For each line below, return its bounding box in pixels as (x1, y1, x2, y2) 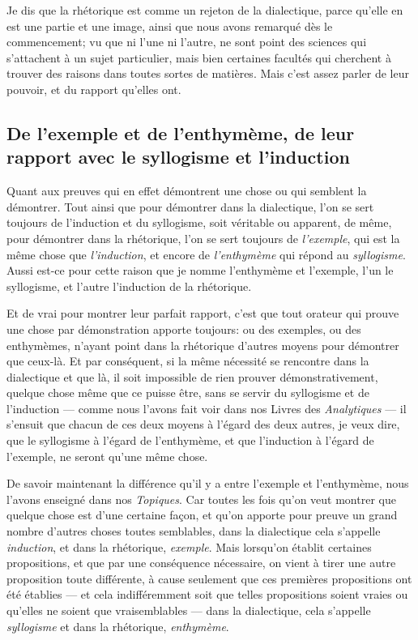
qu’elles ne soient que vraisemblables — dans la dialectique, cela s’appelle (6, 602, 371, 618)
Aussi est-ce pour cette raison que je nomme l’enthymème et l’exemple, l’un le (6, 262, 394, 279)
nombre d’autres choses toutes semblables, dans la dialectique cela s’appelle (6, 523, 381, 540)
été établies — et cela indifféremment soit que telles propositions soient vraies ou (6, 586, 408, 603)
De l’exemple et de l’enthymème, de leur (6, 120, 355, 145)
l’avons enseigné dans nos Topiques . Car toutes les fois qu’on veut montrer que (6, 490, 396, 507)
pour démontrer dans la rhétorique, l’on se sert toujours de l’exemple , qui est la (6, 229, 400, 246)
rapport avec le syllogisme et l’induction (6, 144, 350, 169)
